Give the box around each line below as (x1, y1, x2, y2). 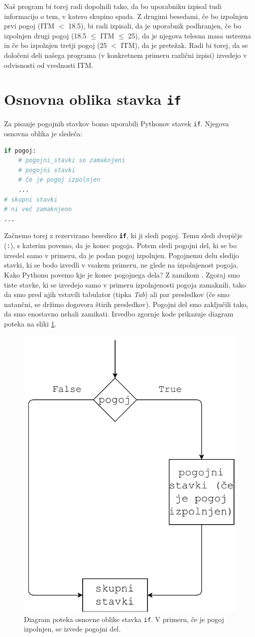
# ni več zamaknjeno (4, 206, 72, 213)
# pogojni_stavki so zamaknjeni (18, 157, 126, 164)
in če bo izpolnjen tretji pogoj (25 (4, 40, 107, 50)
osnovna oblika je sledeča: (4, 128, 83, 139)
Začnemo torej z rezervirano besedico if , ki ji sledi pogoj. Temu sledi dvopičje (4, 230, 243, 241)
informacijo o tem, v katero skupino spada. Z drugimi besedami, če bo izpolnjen (4, 10, 248, 21)
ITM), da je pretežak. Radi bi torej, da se (121, 40, 248, 50)
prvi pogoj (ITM (4, 20, 55, 31)
